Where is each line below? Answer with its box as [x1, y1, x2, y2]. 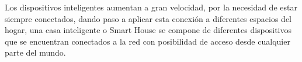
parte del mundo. [5, 46, 66, 59]
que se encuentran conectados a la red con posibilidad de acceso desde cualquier [5, 35, 290, 47]
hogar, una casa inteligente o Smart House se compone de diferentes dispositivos [5, 24, 292, 36]
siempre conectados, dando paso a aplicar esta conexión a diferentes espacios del [5, 12, 291, 24]
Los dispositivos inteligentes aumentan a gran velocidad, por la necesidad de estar [5, 1, 297, 13]
